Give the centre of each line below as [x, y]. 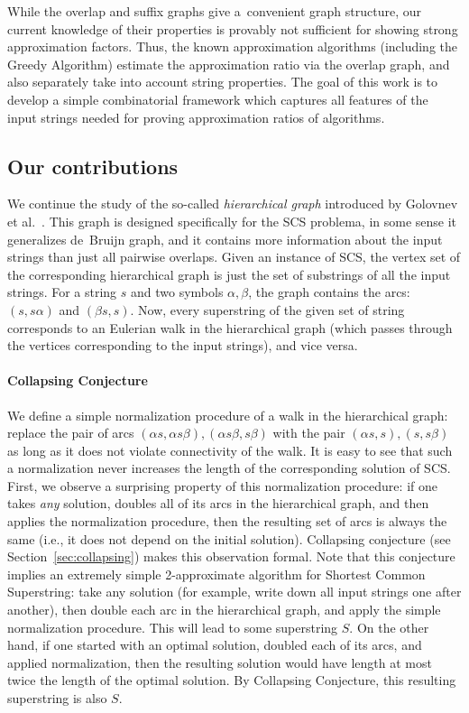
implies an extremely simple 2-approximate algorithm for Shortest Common [216, 574]
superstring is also [57, 698]
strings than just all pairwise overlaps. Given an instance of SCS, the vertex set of [234, 257]
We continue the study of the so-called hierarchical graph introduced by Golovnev [233, 204]
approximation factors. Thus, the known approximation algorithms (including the [233, 46]
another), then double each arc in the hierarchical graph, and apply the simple [224, 610]
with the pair [309, 433]
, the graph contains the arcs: [329, 292]
